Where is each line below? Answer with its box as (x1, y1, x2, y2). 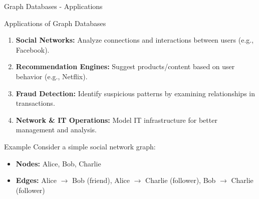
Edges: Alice (16, 175, 57, 185)
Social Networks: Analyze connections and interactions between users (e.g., (16, 35, 254, 45)
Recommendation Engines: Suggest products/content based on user (16, 61, 235, 72)
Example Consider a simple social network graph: (4, 141, 156, 151)
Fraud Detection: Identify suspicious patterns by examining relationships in (16, 88, 255, 98)
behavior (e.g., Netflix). (16, 71, 88, 81)
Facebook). (16, 44, 50, 55)
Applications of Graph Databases (4, 18, 106, 28)
